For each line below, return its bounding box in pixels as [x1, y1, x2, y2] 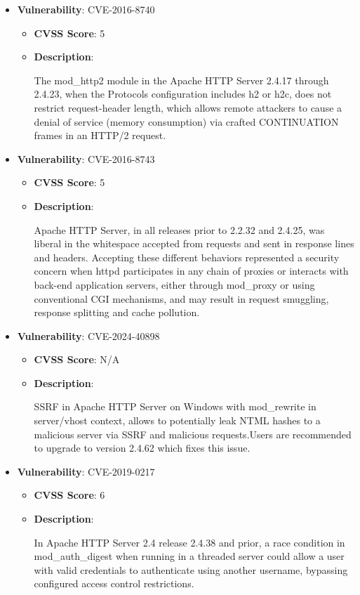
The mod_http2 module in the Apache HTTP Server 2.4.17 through [34, 72, 329, 87]
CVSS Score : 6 [34, 488, 105, 502]
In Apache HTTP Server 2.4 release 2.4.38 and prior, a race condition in [34, 535, 345, 549]
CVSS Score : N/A [34, 352, 120, 367]
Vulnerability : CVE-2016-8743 [17, 151, 155, 166]
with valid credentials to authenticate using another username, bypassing [34, 562, 348, 577]
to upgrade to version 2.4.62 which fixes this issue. [34, 440, 251, 455]
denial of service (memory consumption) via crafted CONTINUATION [34, 114, 339, 129]
